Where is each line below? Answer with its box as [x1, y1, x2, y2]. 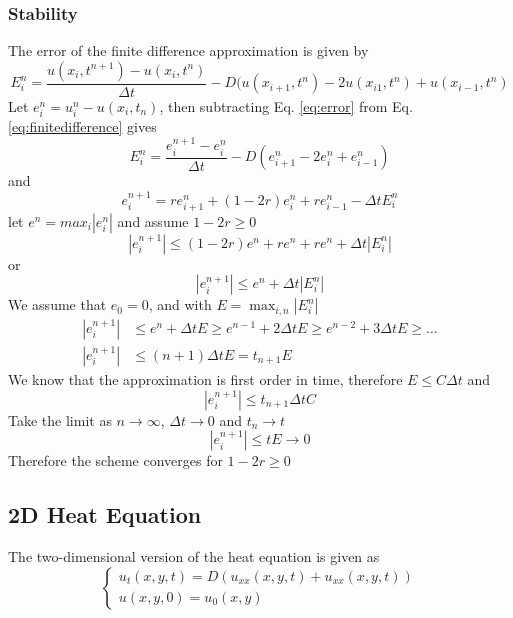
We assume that [8, 294, 107, 315]
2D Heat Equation [8, 499, 202, 530]
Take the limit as [8, 409, 112, 430]
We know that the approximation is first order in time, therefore [8, 368, 403, 389]
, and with [148, 294, 212, 315]
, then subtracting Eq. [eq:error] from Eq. [159, 95, 413, 116]
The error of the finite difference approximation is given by [8, 40, 369, 61]
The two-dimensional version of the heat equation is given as [8, 545, 380, 566]
